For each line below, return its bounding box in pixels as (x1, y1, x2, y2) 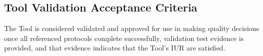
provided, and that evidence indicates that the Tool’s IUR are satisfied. (4, 42, 226, 53)
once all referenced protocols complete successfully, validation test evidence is (4, 32, 244, 43)
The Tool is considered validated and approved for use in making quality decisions (4, 23, 259, 33)
